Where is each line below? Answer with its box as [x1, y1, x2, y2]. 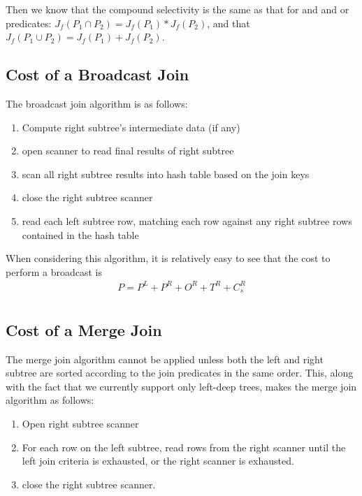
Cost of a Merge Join [6, 319, 162, 340]
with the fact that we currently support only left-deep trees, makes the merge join [6, 379, 357, 393]
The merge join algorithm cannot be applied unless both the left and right [6, 351, 324, 366]
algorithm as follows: [6, 393, 94, 407]
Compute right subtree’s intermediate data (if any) [22, 119, 240, 134]
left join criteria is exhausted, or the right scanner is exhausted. [22, 453, 294, 468]
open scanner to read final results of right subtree [22, 143, 234, 158]
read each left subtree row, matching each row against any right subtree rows [22, 213, 352, 228]
